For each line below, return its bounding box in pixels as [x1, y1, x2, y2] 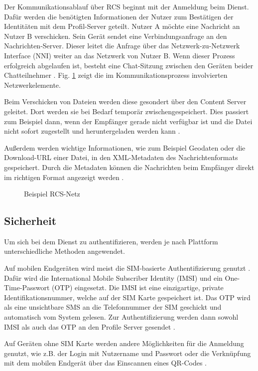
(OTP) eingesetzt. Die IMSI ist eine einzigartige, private [52, 282, 224, 293]
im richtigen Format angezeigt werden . [4, 172, 124, 182]
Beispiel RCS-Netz [24, 188, 80, 199]
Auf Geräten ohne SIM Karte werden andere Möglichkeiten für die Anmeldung [4, 338, 244, 349]
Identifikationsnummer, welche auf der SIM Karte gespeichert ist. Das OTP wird [4, 292, 251, 302]
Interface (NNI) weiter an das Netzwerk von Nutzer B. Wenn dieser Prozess [4, 50, 235, 60]
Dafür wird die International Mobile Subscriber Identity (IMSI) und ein [4, 272, 223, 283]
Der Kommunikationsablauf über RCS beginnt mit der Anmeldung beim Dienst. [4, 1, 249, 11]
